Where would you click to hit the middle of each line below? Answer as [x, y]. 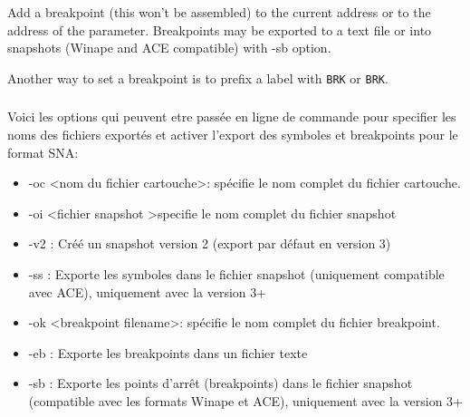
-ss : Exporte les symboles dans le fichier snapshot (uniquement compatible [236, 273]
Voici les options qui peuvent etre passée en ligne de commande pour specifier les [232, 116]
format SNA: [43, 152]
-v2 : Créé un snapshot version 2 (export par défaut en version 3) [210, 243]
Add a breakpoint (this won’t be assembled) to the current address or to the [219, 12]
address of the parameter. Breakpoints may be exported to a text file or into [220, 29]
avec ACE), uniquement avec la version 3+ [148, 291]
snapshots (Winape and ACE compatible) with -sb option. [169, 48]
